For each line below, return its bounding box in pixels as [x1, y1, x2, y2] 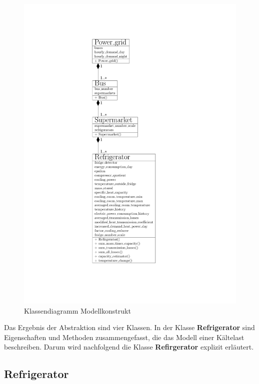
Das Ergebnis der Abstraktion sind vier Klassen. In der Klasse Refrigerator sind [4, 322, 255, 333]
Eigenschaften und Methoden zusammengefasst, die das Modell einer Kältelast [4, 332, 244, 342]
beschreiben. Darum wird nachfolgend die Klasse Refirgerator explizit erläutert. [4, 342, 254, 352]
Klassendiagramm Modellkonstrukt [24, 305, 131, 316]
